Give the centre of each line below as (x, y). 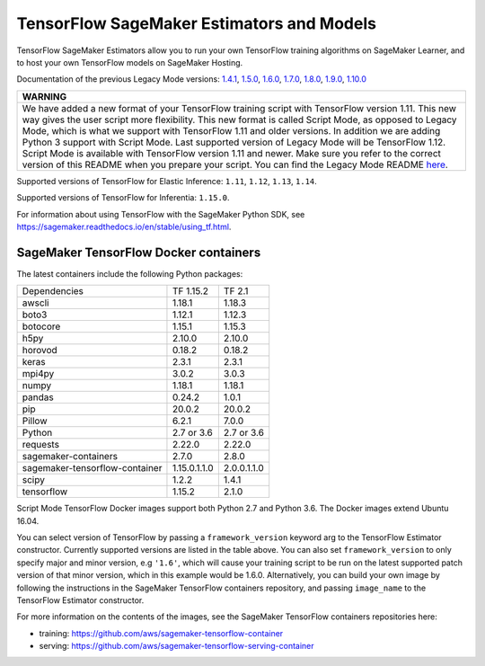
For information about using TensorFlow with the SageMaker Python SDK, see (161, 214)
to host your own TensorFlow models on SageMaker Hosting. (130, 62)
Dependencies (53, 291)
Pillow (35, 421)
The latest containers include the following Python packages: (130, 273)
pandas (38, 397)
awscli (35, 303)
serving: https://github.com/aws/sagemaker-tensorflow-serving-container (176, 646)
